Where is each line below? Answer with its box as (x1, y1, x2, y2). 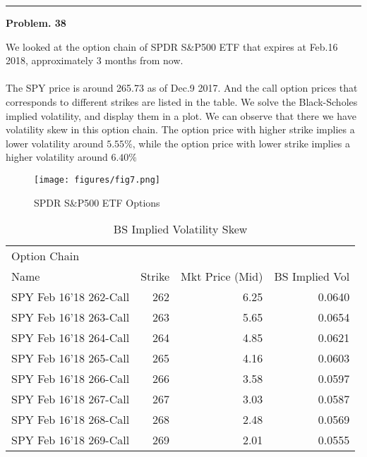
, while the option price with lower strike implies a (132, 135, 351, 150)
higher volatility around (6, 150, 108, 164)
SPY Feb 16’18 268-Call (11, 411, 130, 428)
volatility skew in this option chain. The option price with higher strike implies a (6, 122, 355, 137)
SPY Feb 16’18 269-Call (11, 432, 130, 449)
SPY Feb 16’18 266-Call (11, 370, 130, 387)
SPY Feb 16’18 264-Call (11, 329, 130, 346)
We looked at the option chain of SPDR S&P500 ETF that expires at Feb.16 (6, 39, 338, 54)
